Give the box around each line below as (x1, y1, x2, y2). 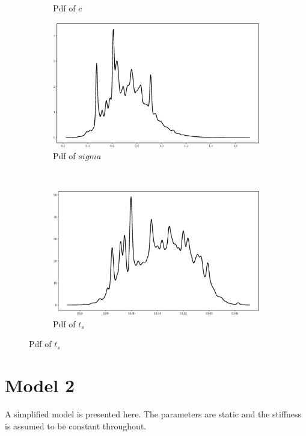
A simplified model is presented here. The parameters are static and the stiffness (5, 408, 302, 420)
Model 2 (5, 373, 75, 398)
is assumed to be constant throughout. (5, 419, 147, 432)
